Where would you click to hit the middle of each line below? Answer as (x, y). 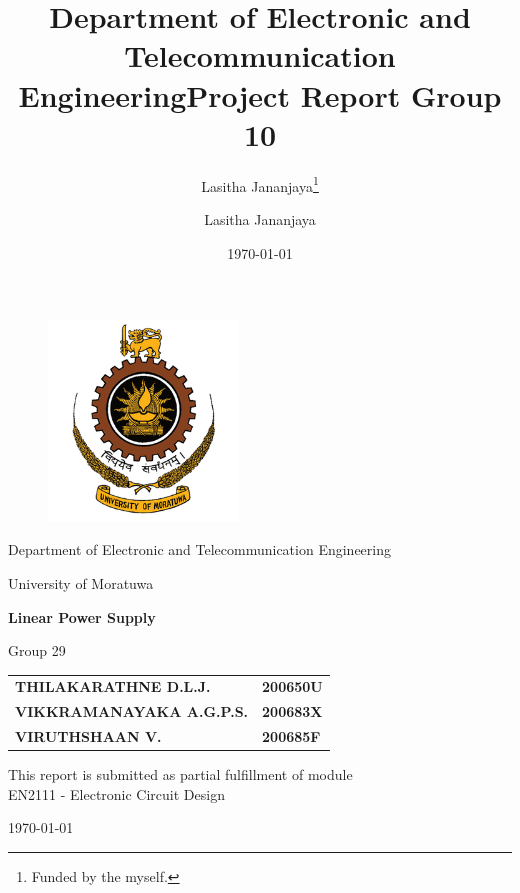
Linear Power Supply (82, 616)
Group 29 (37, 650)
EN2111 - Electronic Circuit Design (116, 793)
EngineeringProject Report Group (260, 94)
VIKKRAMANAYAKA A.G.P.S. (132, 711)
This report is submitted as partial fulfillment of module (180, 774)
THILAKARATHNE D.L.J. (113, 686)
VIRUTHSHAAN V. (88, 736)
